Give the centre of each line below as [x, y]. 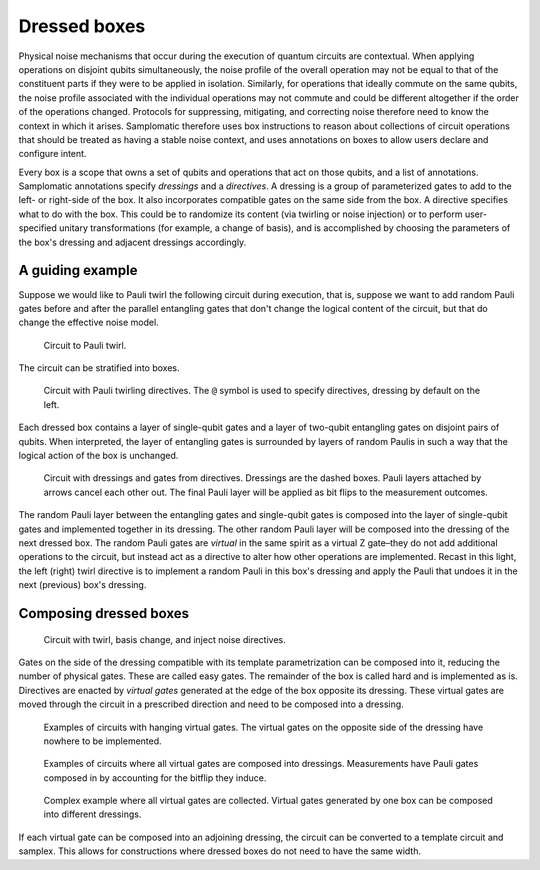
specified [37, 228]
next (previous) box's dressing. [82, 585]
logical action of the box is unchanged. [98, 456]
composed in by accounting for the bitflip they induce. [155, 777]
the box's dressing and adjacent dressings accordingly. [132, 242]
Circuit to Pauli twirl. [85, 345]
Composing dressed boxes [104, 613]
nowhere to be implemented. [102, 741]
